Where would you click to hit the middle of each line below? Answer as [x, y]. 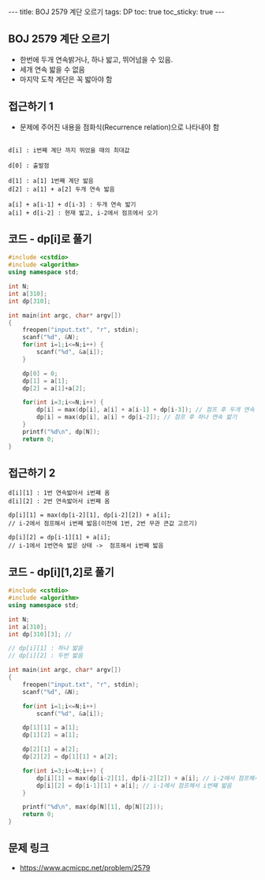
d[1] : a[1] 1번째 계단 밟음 [51, 181]
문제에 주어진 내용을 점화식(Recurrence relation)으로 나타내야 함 [119, 127]
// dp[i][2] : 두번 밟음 [46, 656]
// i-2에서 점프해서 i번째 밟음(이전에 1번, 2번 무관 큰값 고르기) [103, 524]
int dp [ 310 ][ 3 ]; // [40, 634]
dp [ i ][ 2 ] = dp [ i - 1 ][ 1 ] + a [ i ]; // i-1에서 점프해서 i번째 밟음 [134, 785]
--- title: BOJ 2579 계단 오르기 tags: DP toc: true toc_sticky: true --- [116, 12]
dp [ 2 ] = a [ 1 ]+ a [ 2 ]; [54, 388]
